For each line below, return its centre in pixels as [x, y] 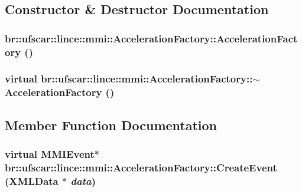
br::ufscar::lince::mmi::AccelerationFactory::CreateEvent [141, 167]
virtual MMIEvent [50, 154]
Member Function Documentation [111, 125]
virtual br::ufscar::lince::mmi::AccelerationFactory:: [129, 79]
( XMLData [32, 181]
